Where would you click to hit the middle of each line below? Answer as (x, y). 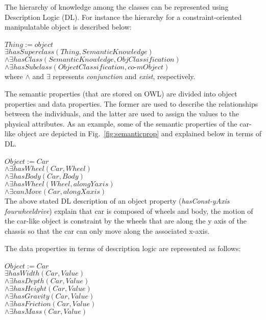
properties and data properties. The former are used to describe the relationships (131, 103)
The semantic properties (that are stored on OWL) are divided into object (121, 93)
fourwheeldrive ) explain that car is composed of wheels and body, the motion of (129, 211)
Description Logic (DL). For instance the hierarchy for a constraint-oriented (123, 17)
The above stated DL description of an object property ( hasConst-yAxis (117, 201)
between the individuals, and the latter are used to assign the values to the (122, 114)
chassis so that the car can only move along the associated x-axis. (107, 230)
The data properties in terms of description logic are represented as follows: (123, 248)
